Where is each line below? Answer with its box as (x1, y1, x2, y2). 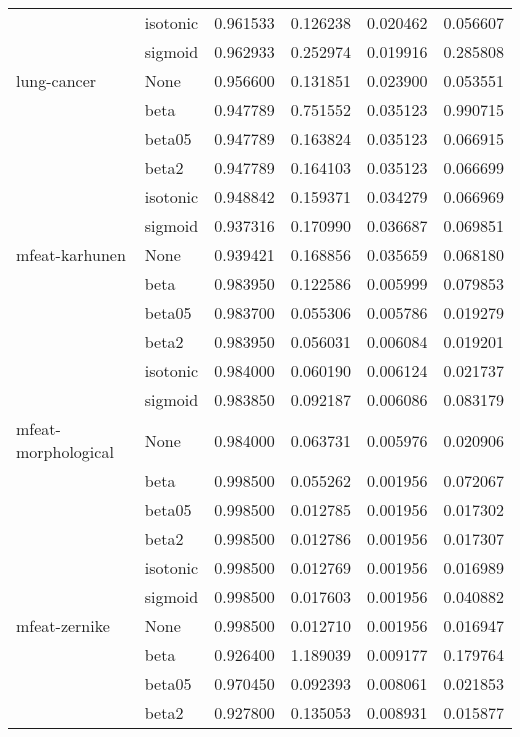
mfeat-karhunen (16, 243, 126, 266)
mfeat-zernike (16, 614, 110, 637)
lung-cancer (16, 69, 97, 92)
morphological (16, 440, 114, 463)
